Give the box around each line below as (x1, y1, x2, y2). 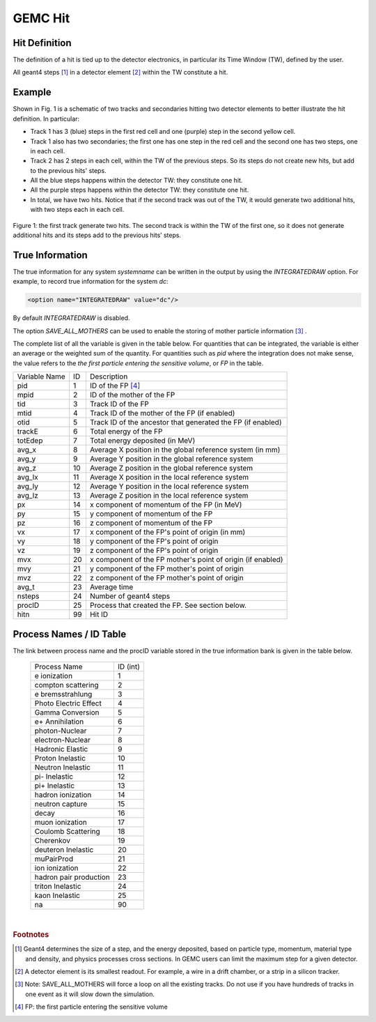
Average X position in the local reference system (89, 473, 249, 482)
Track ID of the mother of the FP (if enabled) (89, 409, 235, 418)
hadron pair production (34, 872, 111, 882)
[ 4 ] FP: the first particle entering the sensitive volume (15, 1002, 169, 1011)
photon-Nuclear (34, 726, 87, 735)
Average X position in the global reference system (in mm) (89, 445, 281, 455)
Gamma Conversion (34, 708, 100, 717)
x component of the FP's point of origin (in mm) (89, 527, 246, 537)
